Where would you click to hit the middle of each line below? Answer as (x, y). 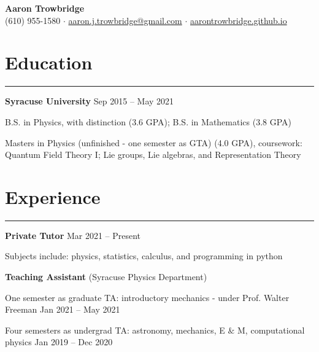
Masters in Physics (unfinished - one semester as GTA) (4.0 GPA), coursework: (154, 142)
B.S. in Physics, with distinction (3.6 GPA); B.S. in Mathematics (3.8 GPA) (148, 121)
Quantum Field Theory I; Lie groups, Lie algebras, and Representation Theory (153, 154)
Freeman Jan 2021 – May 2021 (63, 309)
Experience (53, 196)
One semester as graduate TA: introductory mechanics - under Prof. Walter (147, 297)
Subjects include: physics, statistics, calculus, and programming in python (144, 256)
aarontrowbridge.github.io (238, 20)
